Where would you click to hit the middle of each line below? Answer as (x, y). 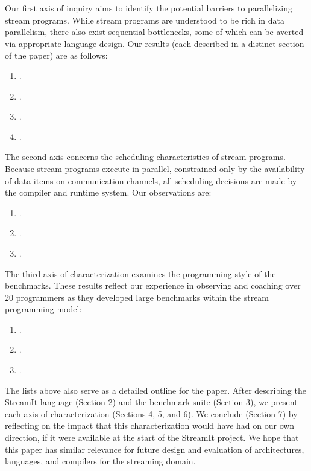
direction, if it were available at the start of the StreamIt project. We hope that (152, 437)
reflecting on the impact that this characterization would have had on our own (150, 425)
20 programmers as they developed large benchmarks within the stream (137, 297)
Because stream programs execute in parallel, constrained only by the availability (155, 168)
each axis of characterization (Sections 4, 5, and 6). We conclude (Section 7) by (151, 413)
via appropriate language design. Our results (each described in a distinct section (155, 43)
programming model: (43, 309)
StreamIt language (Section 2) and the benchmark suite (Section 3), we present (151, 402)
